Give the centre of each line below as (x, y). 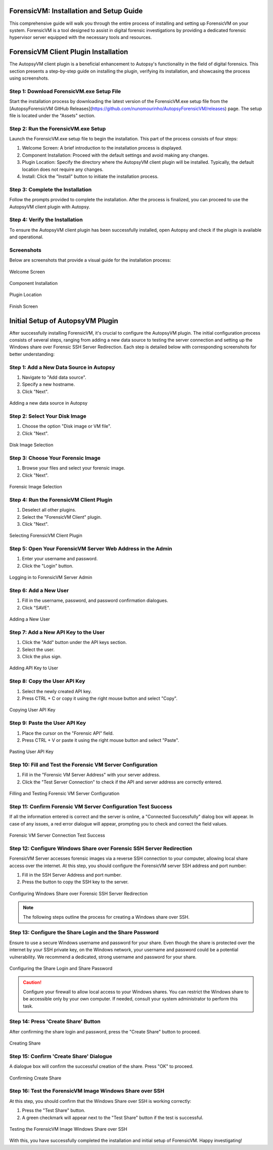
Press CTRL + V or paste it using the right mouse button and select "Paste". (101, 740)
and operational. (26, 237)
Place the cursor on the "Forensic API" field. (68, 733)
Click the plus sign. (42, 657)
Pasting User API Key (32, 752)
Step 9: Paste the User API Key (48, 723)
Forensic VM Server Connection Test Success (57, 835)
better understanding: (32, 354)
